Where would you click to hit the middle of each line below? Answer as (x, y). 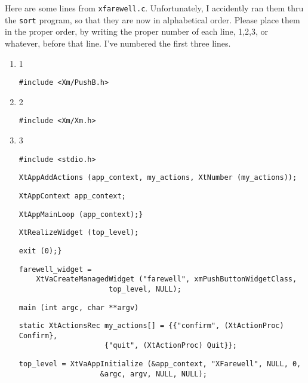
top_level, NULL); (145, 289)
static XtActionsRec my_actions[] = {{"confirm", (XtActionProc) (151, 326)
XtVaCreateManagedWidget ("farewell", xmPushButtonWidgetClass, (167, 279)
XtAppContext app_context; (72, 196)
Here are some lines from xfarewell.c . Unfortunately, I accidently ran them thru (154, 8)
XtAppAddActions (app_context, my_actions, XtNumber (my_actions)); (158, 178)
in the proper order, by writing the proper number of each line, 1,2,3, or (137, 31)
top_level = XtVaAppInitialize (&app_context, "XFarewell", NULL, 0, (160, 364)
